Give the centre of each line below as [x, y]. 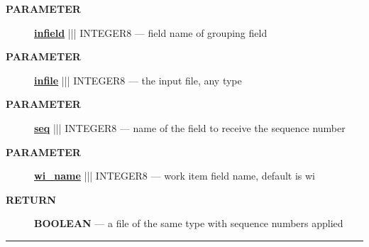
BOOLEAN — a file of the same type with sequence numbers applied [189, 223]
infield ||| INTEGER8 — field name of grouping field [151, 32]
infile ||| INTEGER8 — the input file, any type [138, 80]
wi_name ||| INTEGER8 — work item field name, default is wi [175, 176]
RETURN [31, 199]
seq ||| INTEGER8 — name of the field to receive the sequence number [190, 127]
